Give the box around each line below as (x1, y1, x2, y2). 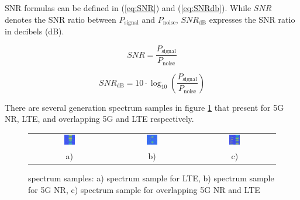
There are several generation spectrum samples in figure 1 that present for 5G (5, 101, 284, 113)
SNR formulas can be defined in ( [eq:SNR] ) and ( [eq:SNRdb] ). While (5, 2, 251, 13)
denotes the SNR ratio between (5, 13, 116, 25)
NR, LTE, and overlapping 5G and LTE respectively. (5, 113, 194, 125)
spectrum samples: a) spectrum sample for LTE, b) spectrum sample (28, 172, 274, 184)
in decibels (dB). (5, 25, 64, 37)
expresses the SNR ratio (209, 13, 295, 25)
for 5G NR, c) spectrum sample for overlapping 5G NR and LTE (28, 183, 260, 195)
